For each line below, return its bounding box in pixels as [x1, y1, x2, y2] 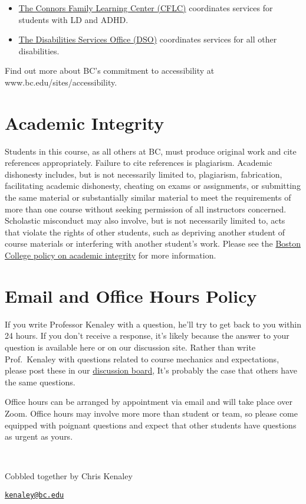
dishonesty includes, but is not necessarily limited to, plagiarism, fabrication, [5, 168, 282, 180]
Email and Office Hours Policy [5, 283, 257, 307]
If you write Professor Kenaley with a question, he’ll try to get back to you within [5, 318, 302, 330]
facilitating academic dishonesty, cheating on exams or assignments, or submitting [5, 179, 301, 192]
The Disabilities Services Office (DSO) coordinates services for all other [18, 33, 277, 45]
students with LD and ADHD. [18, 13, 129, 25]
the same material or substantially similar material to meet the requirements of [5, 191, 291, 204]
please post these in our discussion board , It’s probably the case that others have [5, 364, 297, 377]
